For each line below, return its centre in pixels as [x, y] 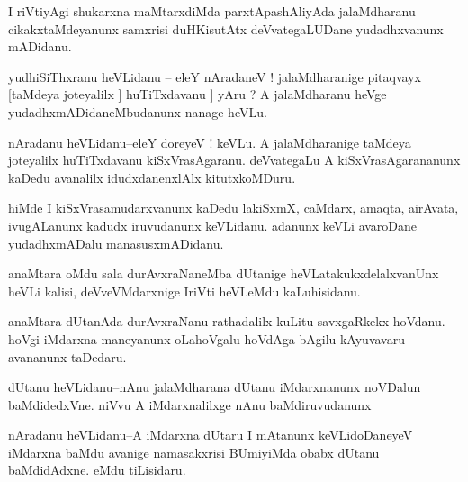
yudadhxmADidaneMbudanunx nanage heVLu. [138, 111]
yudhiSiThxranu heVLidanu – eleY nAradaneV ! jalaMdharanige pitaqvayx [215, 76]
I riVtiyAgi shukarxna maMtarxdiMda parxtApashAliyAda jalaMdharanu [212, 11]
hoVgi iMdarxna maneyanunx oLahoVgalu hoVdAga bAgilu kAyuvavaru [207, 338]
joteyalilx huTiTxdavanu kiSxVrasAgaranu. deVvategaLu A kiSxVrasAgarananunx [234, 160]
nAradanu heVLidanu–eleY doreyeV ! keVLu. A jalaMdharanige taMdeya [210, 142]
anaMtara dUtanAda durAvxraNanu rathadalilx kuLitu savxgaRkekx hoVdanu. [227, 321]
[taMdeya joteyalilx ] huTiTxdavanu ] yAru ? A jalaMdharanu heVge [198, 94]
